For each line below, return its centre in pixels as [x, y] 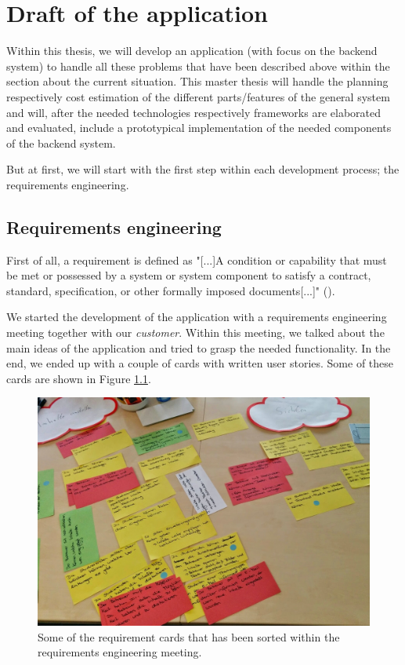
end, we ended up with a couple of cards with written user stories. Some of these [200, 363]
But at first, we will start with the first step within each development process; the [203, 169]
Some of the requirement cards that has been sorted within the [189, 636]
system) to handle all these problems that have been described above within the [198, 66]
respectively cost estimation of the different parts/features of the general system [198, 96]
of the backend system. [61, 142]
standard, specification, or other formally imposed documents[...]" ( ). [171, 290]
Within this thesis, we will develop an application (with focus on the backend [192, 51]
